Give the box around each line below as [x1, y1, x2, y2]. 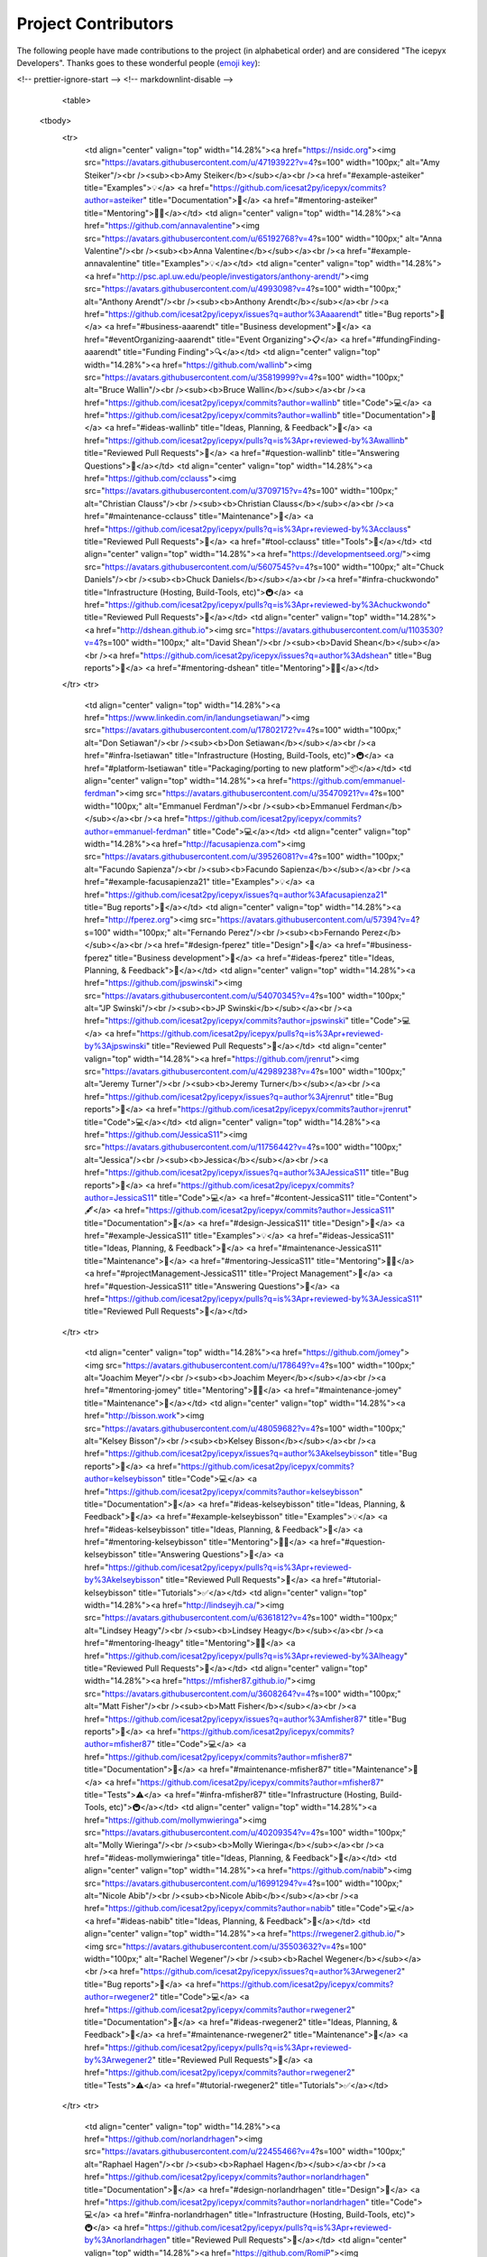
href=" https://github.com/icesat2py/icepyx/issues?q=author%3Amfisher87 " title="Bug [84, 1714, 407, 1724]
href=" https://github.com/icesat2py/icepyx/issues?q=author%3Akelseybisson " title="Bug [84, 1448, 418, 1459]
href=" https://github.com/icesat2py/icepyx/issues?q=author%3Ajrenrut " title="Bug [84, 1091, 394, 1101]
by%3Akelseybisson [84, 1574, 161, 1585]
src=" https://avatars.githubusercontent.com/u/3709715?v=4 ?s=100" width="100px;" [84, 486, 399, 497]
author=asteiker [84, 195, 143, 206]
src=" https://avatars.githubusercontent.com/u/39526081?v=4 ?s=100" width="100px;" [84, 851, 405, 862]
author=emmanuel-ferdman [84, 826, 188, 837]
